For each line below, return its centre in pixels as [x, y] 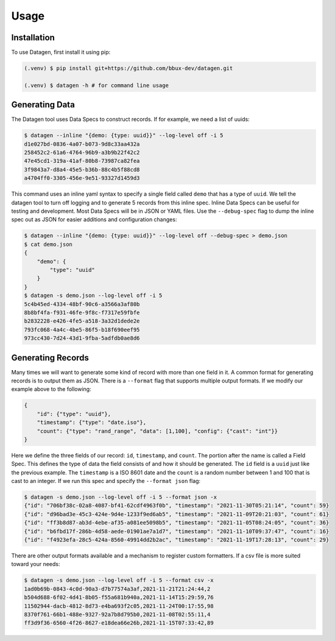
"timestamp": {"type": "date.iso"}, [91, 423]
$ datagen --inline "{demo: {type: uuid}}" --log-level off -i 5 [124, 135]
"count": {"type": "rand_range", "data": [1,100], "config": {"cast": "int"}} [157, 431]
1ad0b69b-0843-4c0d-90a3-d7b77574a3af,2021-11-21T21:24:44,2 [117, 589]
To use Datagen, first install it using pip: [61, 52]
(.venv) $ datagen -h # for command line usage [96, 85]
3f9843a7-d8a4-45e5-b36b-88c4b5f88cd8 [82, 170]
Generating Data [43, 105]
